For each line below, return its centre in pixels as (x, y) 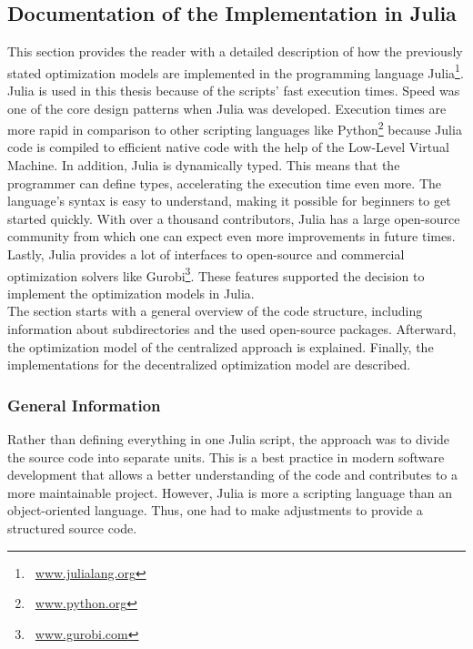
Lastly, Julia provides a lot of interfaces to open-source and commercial (206, 254)
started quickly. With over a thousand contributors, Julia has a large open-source (234, 218)
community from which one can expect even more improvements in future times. (231, 236)
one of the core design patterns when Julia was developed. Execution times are (227, 108)
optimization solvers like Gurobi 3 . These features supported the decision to (216, 274)
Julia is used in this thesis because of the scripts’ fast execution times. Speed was (234, 91)
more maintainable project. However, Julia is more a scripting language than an (230, 492)
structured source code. (72, 528)
